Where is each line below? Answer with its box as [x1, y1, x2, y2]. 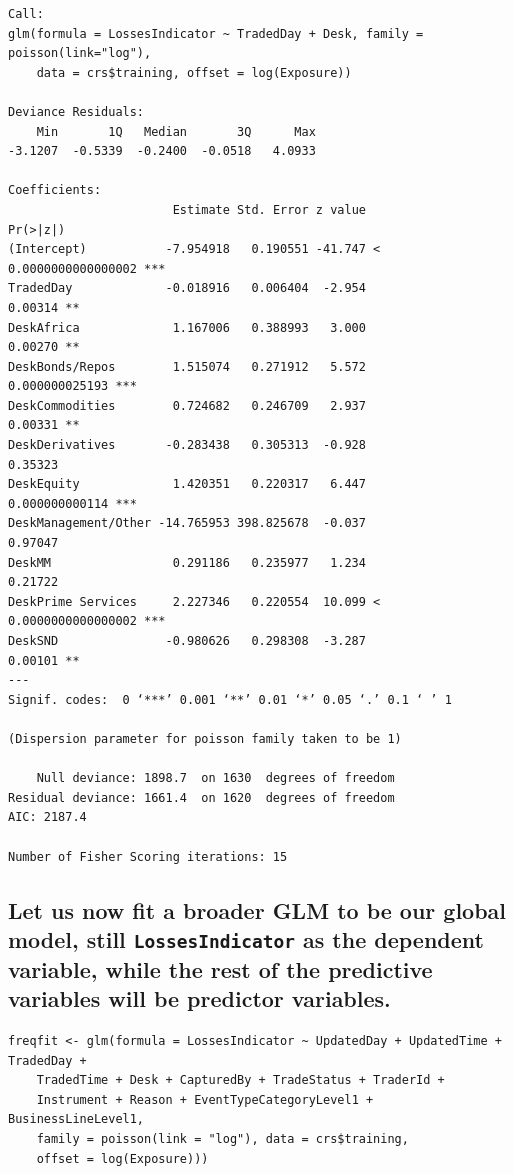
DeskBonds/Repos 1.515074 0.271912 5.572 [8, 359, 366, 374]
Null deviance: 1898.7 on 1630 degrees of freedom [36, 771, 395, 786]
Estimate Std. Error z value [172, 202, 366, 217]
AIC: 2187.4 [8, 810, 87, 825]
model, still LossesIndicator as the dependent [8, 923, 484, 954]
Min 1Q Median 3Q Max [36, 124, 316, 139]
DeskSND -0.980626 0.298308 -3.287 [8, 634, 366, 648]
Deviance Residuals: [8, 104, 145, 119]
